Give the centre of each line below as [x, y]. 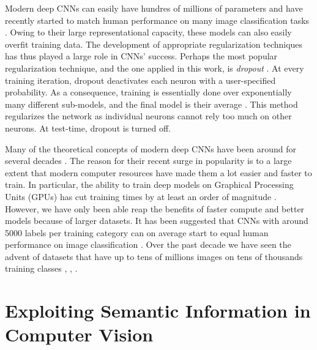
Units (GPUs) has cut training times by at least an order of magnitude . [141, 196]
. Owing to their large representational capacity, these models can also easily [148, 32]
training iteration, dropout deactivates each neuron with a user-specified [140, 80]
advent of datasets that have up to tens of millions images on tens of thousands [154, 256]
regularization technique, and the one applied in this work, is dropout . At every [155, 68]
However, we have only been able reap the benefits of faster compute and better [155, 208]
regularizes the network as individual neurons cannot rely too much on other [148, 116]
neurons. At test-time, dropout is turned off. [88, 128]
